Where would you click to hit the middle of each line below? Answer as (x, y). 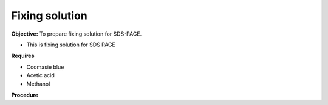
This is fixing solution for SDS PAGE (71, 45)
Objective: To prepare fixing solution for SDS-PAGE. (77, 34)
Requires (23, 56)
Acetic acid (40, 75)
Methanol (38, 84)
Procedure (25, 95)
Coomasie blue (45, 67)
